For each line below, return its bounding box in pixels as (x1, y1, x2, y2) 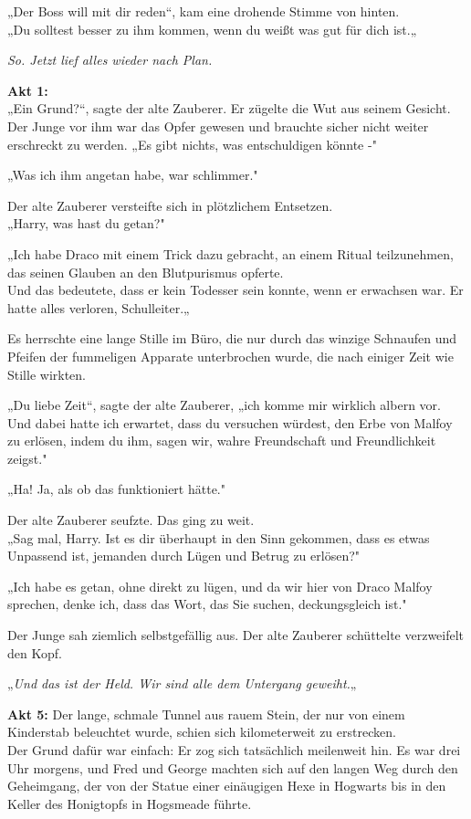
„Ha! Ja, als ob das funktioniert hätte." (7, 479, 225, 499)
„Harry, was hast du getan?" (7, 214, 165, 233)
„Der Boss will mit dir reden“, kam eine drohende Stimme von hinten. (7, 2, 400, 20)
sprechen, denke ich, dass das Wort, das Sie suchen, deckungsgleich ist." (7, 594, 407, 614)
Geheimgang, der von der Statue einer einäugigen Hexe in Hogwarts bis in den (7, 776, 446, 795)
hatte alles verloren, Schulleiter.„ (7, 298, 190, 317)
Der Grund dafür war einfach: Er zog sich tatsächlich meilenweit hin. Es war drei (7, 740, 461, 759)
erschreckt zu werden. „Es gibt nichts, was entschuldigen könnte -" (7, 134, 377, 153)
